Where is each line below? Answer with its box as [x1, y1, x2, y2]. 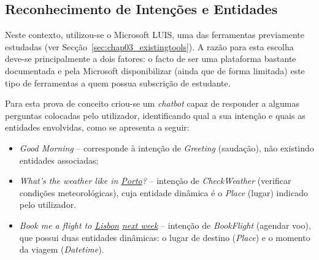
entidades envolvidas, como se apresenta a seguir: [5, 121, 190, 134]
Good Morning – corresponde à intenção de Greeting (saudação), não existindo [19, 141, 314, 154]
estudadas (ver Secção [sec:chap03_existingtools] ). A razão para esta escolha [5, 40, 294, 53]
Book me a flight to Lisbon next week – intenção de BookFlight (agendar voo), [19, 218, 311, 231]
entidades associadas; [19, 153, 99, 166]
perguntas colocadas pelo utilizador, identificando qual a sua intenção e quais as [5, 109, 306, 121]
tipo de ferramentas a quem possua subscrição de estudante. [5, 76, 231, 89]
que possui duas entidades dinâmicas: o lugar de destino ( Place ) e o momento [19, 231, 310, 243]
